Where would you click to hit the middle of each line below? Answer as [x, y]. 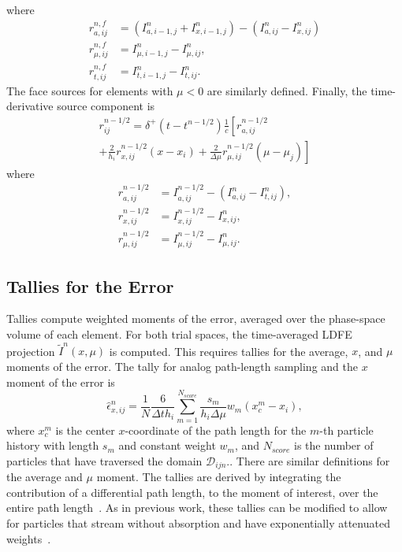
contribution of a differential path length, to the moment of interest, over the [192, 492]
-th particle [346, 430]
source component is [106, 106]
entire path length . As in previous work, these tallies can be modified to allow [197, 508]
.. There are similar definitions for [308, 460]
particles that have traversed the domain [104, 460]
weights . [29, 538]
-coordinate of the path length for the [216, 430]
